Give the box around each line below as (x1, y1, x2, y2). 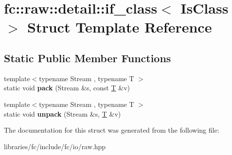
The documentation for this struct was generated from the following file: (4, 125, 219, 135)
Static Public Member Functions (4, 50, 171, 65)
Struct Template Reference (27, 17, 212, 37)
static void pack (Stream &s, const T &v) (4, 83, 130, 93)
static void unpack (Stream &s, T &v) (4, 108, 121, 119)
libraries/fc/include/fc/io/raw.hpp (4, 141, 106, 151)
